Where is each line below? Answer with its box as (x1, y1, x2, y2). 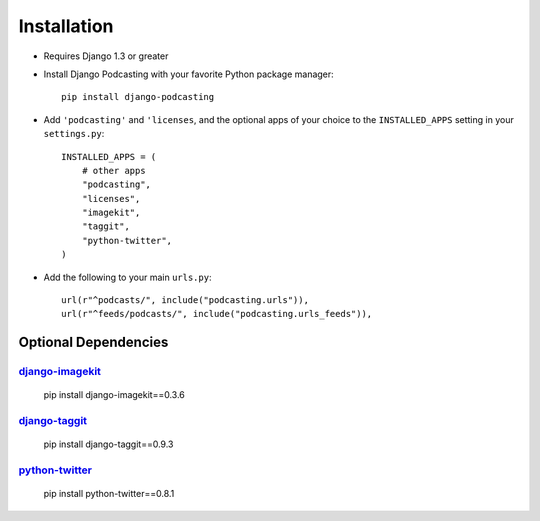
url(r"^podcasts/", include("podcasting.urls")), (61, 295, 310, 306)
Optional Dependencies (18, 334, 169, 351)
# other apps (81, 165, 146, 176)
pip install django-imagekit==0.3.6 (43, 389, 185, 401)
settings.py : (43, 128, 105, 140)
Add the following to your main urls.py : (43, 271, 212, 283)
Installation (18, 15, 114, 37)
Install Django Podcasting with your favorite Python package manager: (43, 68, 334, 80)
